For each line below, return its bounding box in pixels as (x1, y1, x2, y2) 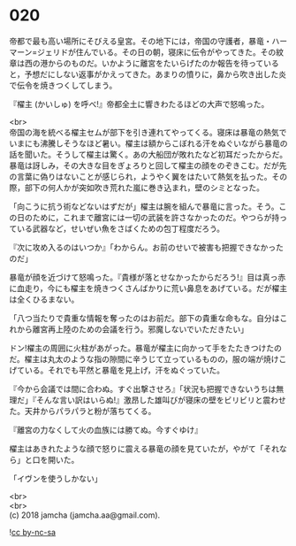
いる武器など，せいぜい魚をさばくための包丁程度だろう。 (16, 223, 225, 234)
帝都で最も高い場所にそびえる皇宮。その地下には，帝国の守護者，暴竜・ (9, 35, 272, 46)
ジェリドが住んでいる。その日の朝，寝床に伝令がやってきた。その (36, 46, 277, 58)
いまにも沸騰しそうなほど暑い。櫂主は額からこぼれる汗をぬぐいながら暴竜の (9, 138, 288, 149)
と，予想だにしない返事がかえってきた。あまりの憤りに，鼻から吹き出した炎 (9, 68, 287, 80)
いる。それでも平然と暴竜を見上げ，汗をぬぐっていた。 (24, 365, 225, 375)
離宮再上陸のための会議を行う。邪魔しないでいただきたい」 (32, 324, 249, 335)
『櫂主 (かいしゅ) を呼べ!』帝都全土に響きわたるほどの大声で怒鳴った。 (9, 98, 269, 109)
